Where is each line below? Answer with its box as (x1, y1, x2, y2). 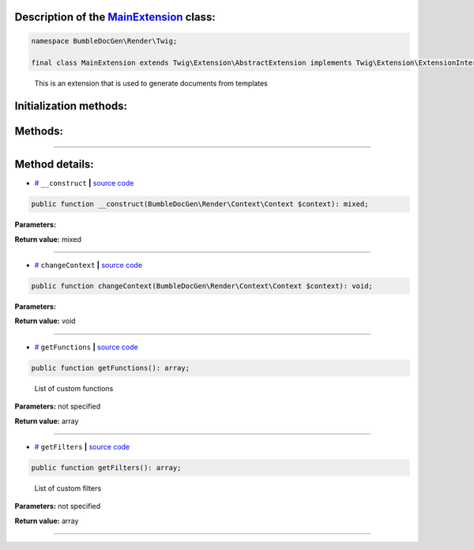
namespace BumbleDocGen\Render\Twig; (31, 36, 178, 45)
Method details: (14, 158, 94, 171)
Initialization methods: (14, 100, 128, 113)
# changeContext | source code (34, 261, 142, 270)
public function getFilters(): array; (31, 463, 182, 472)
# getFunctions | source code (34, 342, 138, 352)
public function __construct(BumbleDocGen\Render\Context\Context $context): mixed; (31, 200, 369, 209)
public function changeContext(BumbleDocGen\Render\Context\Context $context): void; (31, 281, 373, 291)
